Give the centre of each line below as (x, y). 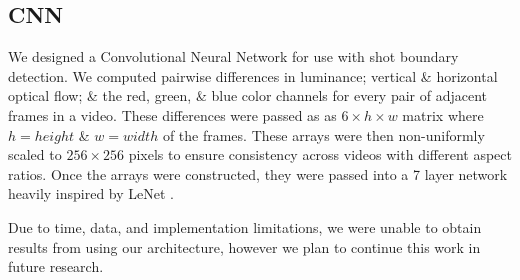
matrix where (443, 114)
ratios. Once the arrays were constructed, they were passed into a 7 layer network (258, 173)
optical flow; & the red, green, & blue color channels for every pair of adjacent (248, 95)
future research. (56, 266)
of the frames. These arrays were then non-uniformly (323, 134)
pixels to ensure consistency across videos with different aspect (320, 154)
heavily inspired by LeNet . (91, 193)
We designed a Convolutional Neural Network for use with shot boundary (233, 56)
